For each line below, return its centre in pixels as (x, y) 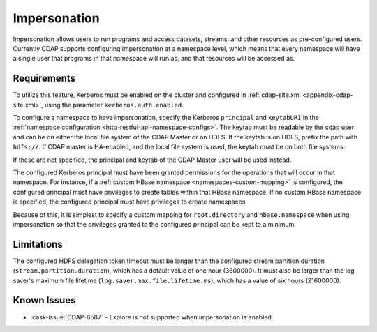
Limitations (38, 244)
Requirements (44, 78)
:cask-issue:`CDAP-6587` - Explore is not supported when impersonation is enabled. (152, 317)
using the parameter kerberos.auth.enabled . (114, 105)
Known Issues (44, 300)
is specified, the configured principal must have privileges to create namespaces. (130, 202)
